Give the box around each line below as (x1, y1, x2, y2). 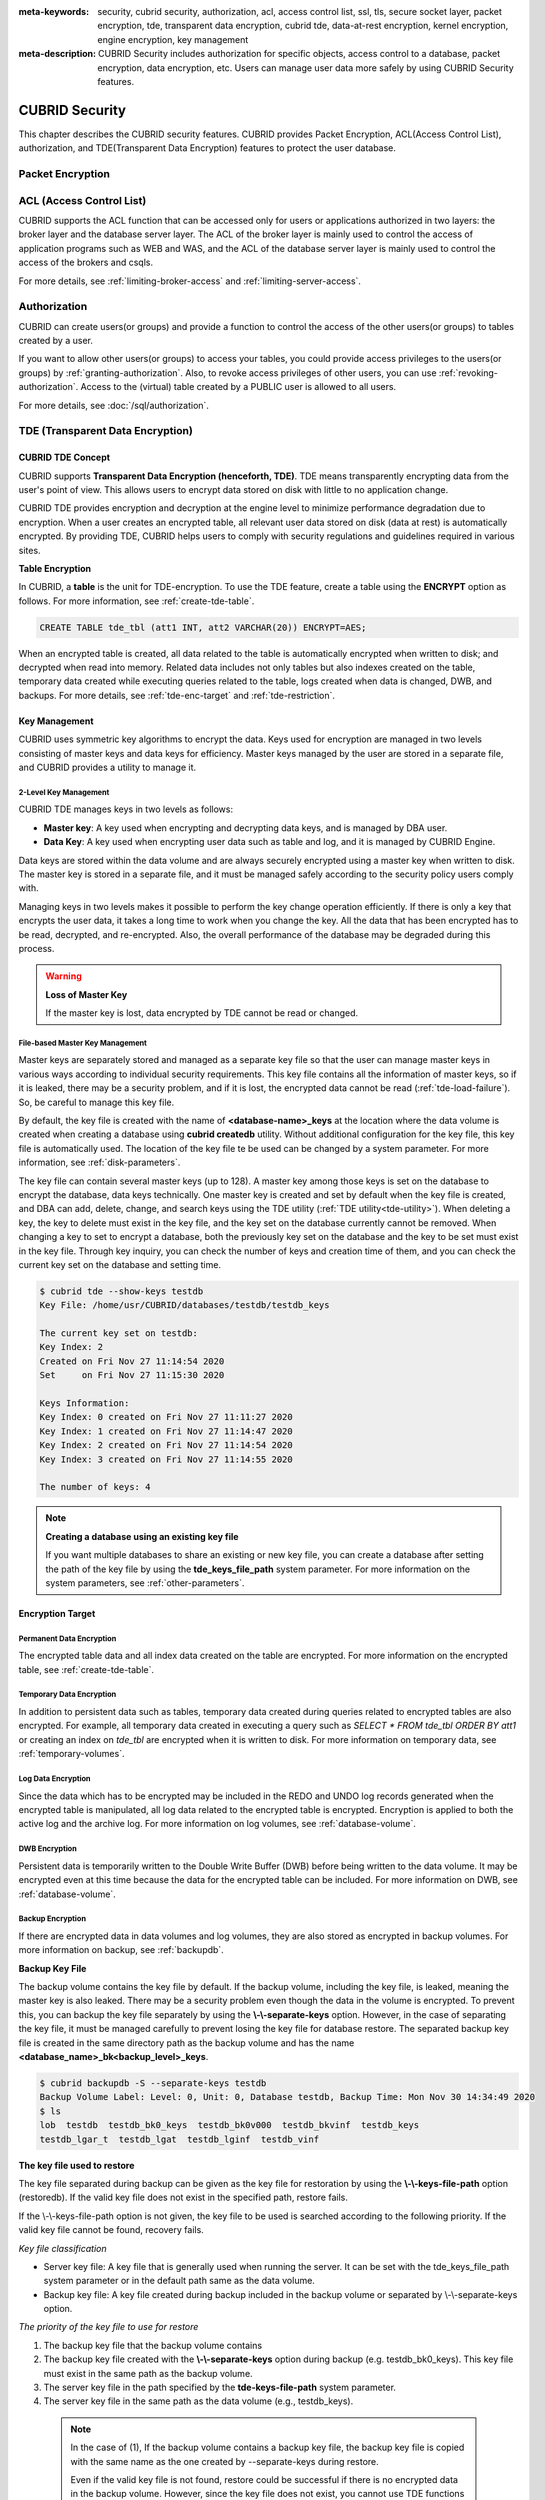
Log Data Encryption (18, 1774, 91, 1784)
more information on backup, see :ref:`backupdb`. (18, 1944, 224, 1956)
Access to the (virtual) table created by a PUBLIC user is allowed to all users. (80, 381, 397, 393)
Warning (45, 970, 82, 982)
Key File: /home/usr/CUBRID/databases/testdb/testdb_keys (39, 1300, 330, 1311)
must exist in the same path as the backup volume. (43, 2367, 254, 2379)
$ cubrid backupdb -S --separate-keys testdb (39, 2078, 267, 2089)
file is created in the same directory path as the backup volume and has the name (18, 2036, 355, 2049)
